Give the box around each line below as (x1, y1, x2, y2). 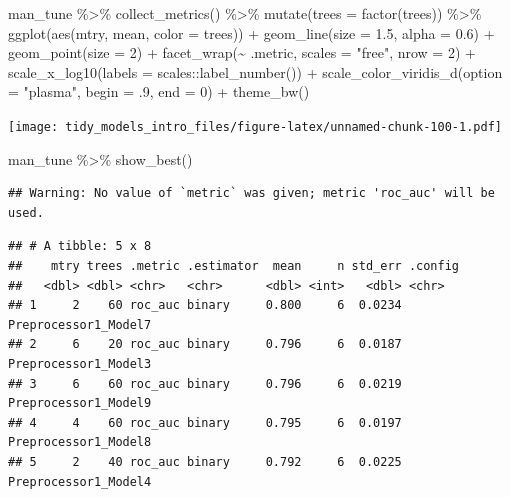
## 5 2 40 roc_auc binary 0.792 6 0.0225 (8, 454, 402, 469)
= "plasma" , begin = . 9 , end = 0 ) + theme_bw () (8, 81, 310, 102)
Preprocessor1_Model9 (8, 396, 152, 411)
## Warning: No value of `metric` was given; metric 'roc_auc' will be (8, 186, 495, 201)
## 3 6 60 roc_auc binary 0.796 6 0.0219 (8, 376, 402, 391)
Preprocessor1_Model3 (8, 356, 152, 371)
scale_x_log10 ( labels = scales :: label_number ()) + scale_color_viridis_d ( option (8, 61, 503, 82)
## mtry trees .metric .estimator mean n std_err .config (8, 259, 460, 273)
